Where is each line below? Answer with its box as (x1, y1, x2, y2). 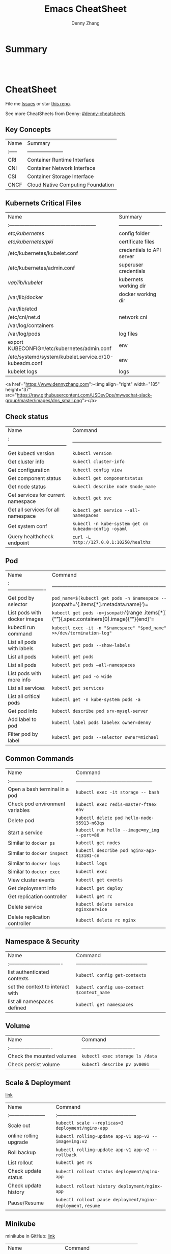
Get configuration (8, 467, 50, 474)
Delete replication (8, 913, 50, 920)
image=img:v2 (55, 1139, 88, 1145)
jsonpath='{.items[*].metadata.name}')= (51, 601, 149, 608)
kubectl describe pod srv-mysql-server (51, 708, 149, 714)
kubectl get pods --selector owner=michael (51, 734, 159, 740)
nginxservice (75, 906, 107, 912)
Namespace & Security (5, 937, 80, 946)
